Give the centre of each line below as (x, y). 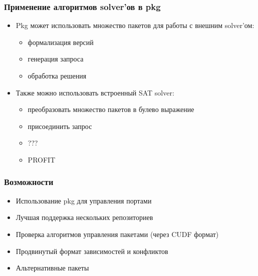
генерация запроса (56, 59)
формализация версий (61, 42)
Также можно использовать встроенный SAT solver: (95, 92)
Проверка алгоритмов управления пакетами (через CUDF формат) (117, 234)
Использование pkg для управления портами (84, 200)
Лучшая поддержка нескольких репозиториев (84, 217)
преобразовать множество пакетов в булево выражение (111, 109)
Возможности (29, 182)
